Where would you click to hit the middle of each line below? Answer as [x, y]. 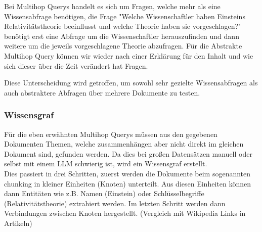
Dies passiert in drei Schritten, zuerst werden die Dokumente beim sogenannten [127, 173]
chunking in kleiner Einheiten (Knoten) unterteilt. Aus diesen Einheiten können [127, 183]
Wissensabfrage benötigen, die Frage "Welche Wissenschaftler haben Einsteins [125, 16]
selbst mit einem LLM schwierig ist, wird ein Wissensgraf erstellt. [106, 164]
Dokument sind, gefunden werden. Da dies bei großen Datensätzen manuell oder [128, 153]
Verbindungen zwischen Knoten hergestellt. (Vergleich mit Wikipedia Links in [125, 213]
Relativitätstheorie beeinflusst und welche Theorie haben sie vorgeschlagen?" [123, 26]
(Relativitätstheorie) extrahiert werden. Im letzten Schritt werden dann [115, 203]
